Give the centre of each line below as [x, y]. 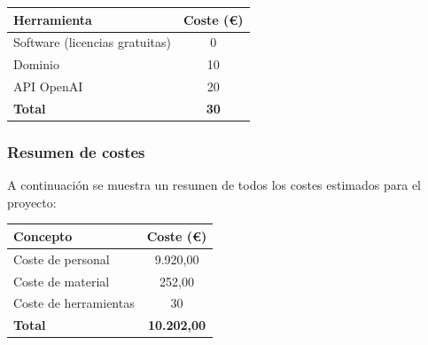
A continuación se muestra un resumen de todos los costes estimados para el [214, 185]
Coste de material [62, 281]
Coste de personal [62, 259]
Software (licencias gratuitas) [92, 42]
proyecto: [32, 202]
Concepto [43, 235]
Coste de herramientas [74, 303]
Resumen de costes [76, 151]
